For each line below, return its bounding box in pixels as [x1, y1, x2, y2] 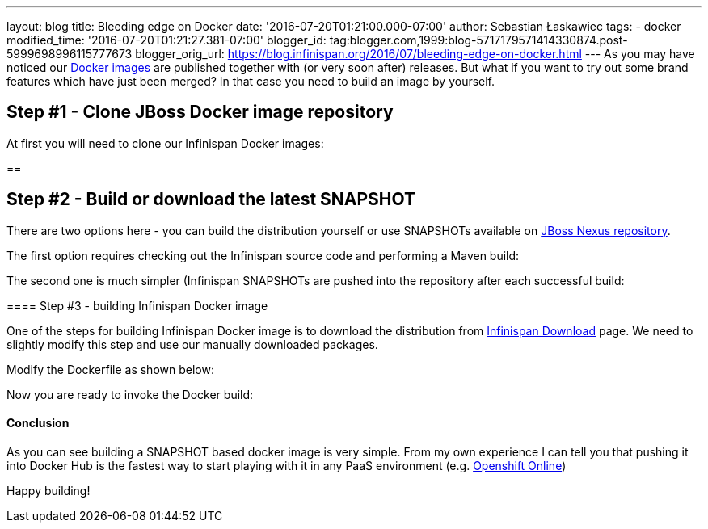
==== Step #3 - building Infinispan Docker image [6, 298, 268, 313]
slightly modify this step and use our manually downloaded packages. [6, 337, 378, 351]
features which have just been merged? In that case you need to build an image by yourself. [6, 74, 495, 88]
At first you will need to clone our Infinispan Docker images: [6, 136, 324, 150]
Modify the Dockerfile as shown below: [6, 362, 214, 376]
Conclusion [6, 416, 70, 430]
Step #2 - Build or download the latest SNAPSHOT [6, 189, 416, 210]
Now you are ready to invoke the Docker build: [6, 387, 254, 401]
